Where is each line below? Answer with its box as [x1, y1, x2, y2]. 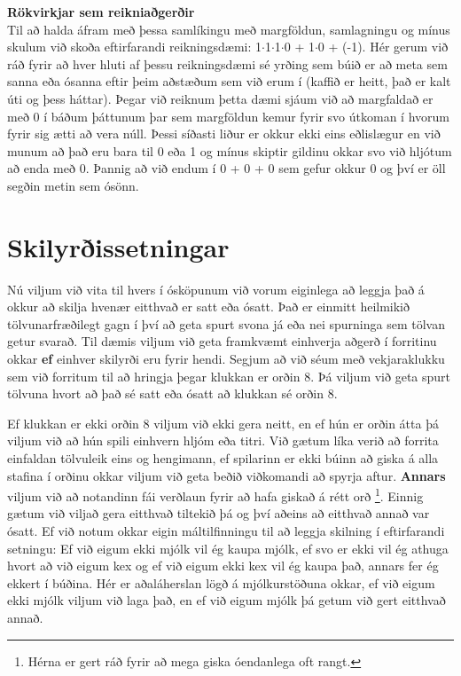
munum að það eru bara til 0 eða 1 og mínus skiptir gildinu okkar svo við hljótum [7, 141, 452, 160]
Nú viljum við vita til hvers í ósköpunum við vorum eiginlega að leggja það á [7, 279, 425, 298]
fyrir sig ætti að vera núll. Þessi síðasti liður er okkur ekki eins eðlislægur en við [7, 124, 441, 143]
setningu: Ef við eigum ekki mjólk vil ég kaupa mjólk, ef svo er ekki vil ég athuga [7, 538, 449, 557]
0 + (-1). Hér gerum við [317, 37, 449, 56]
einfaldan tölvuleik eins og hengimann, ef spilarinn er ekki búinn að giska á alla [7, 449, 439, 467]
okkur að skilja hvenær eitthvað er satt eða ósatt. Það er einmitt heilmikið [7, 297, 410, 316]
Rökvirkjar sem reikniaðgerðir [7, 3, 195, 20]
